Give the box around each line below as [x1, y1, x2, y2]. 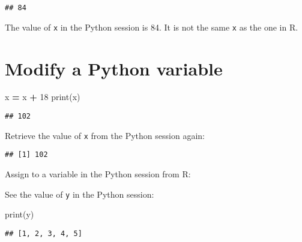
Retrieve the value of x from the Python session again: [5, 129, 205, 141]
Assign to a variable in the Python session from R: [5, 168, 191, 180]
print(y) [5, 208, 34, 220]
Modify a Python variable [5, 56, 223, 80]
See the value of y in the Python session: [5, 187, 154, 200]
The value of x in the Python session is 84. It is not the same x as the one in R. [5, 20, 298, 33]
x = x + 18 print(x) [5, 90, 80, 103]
